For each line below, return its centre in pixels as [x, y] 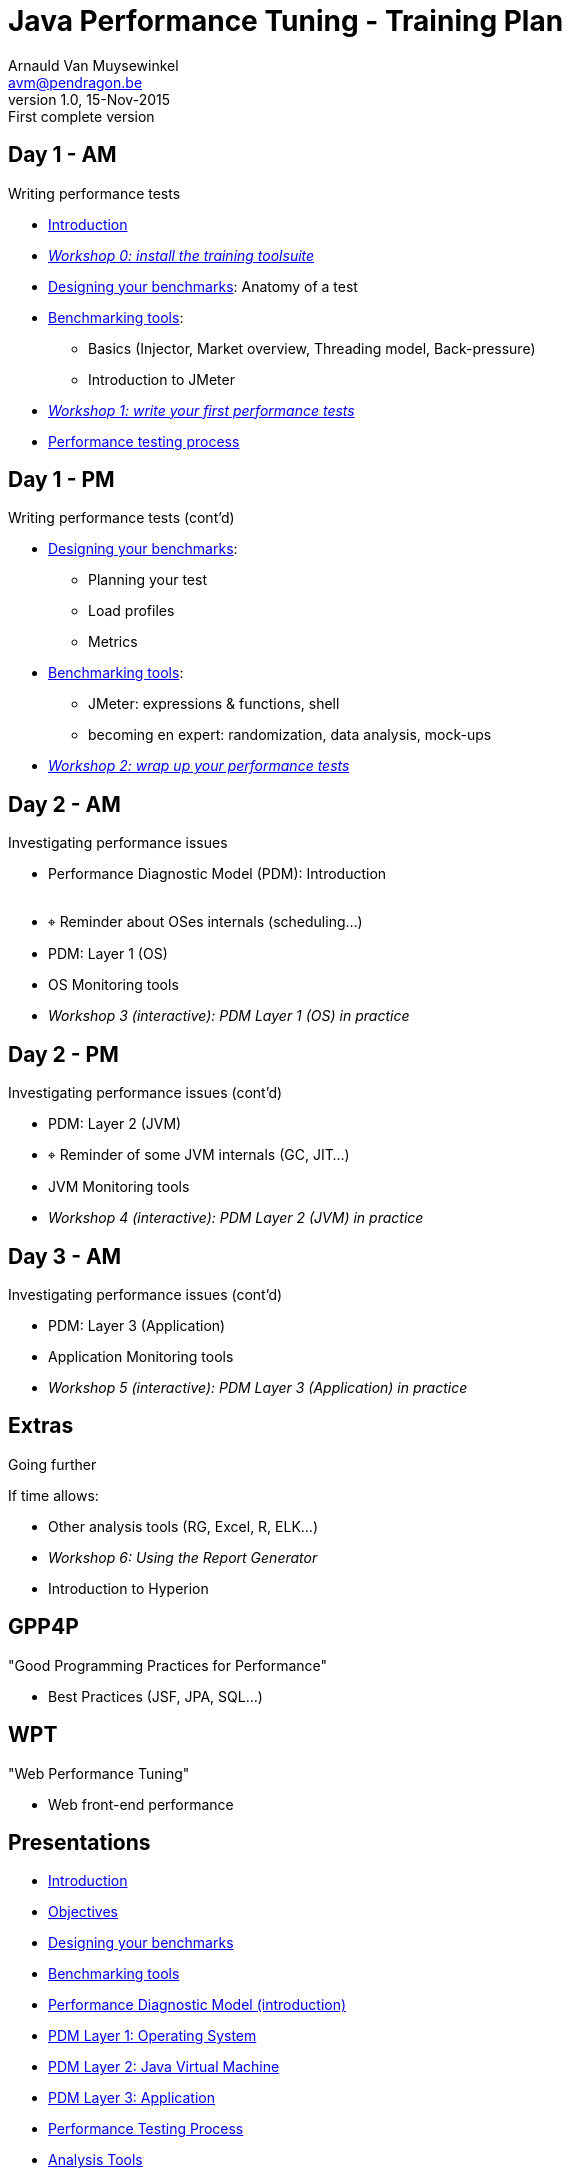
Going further [52, 1464]
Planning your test [147, 580]
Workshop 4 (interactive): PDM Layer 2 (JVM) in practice [236, 1218]
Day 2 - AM [64, 804]
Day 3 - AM [65, 1256]
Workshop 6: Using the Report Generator [183, 1557]
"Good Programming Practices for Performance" [168, 1665]
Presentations [79, 1842]
